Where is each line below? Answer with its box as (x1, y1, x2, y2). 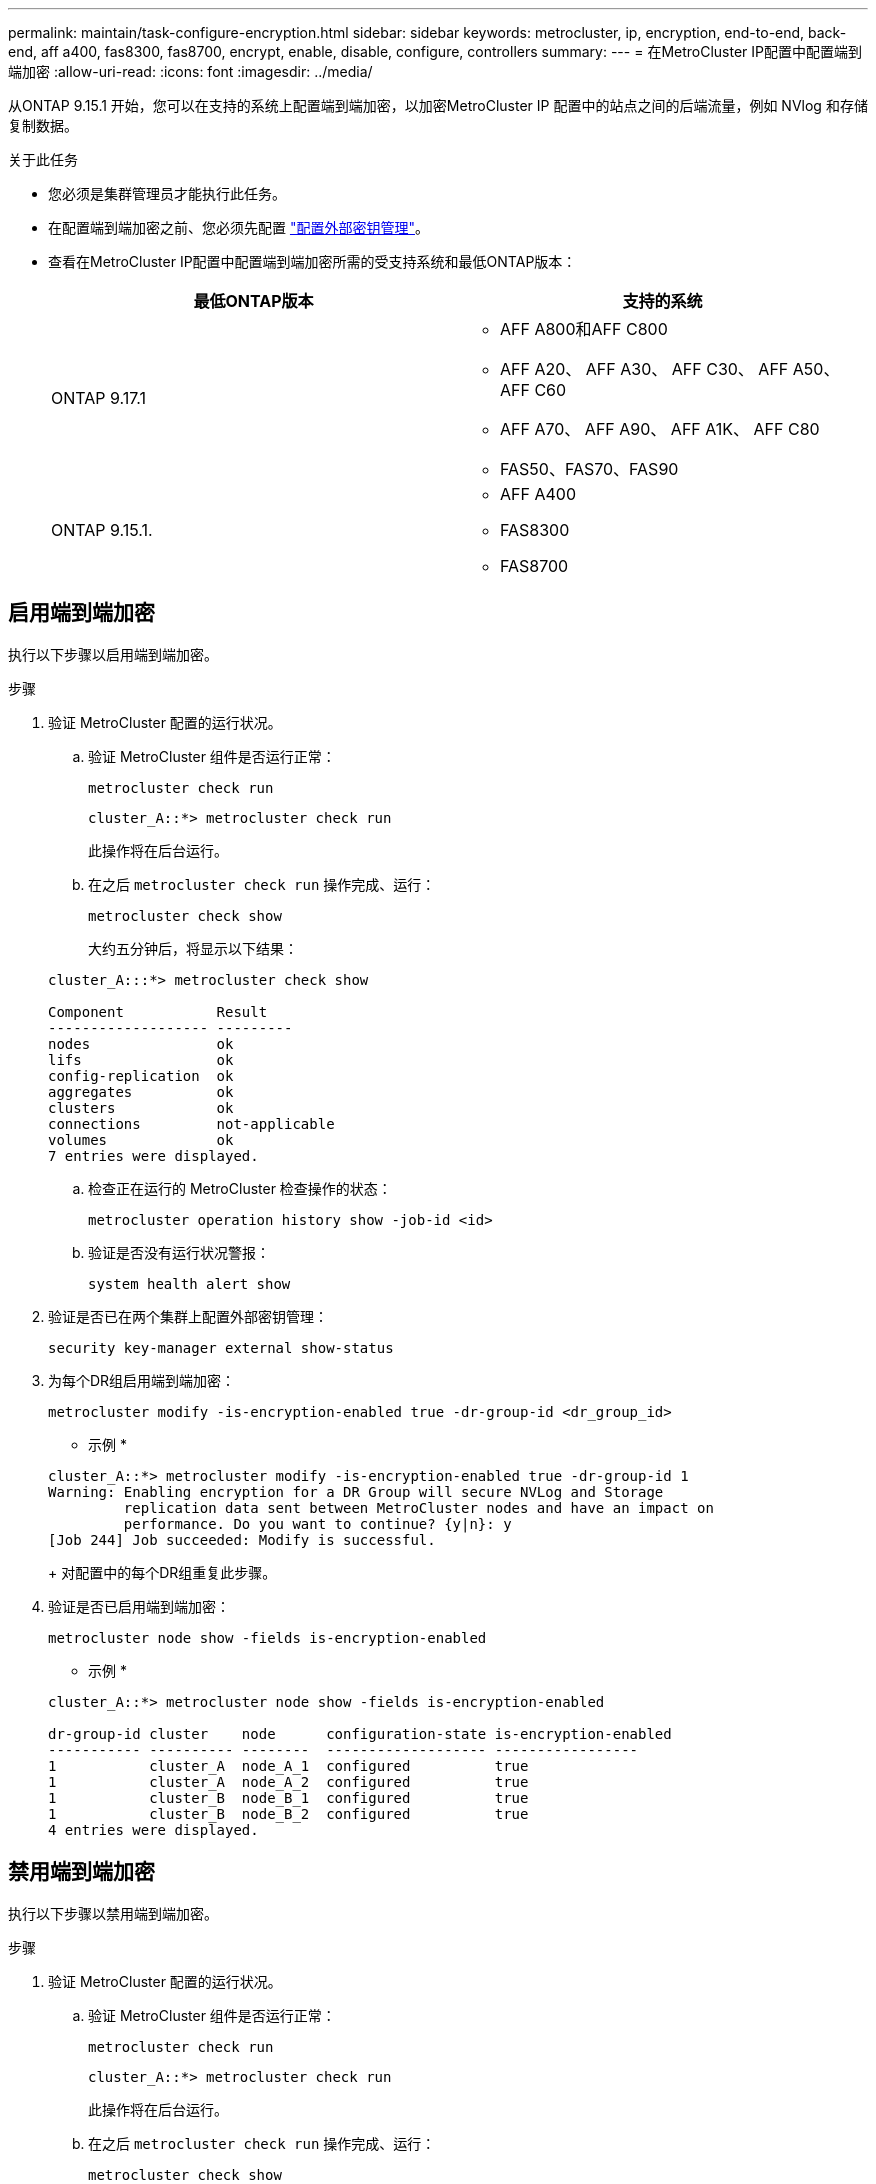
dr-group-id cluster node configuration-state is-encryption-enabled (48, 1725, 672, 1742)
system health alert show (88, 1275, 291, 1292)
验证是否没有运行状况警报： (88, 1243, 270, 1261)
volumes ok (48, 1131, 234, 1148)
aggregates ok (48, 1083, 234, 1100)
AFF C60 (500, 380, 567, 400)
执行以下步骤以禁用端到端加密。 (8, 1904, 218, 1922)
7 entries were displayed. (48, 1147, 259, 1164)
